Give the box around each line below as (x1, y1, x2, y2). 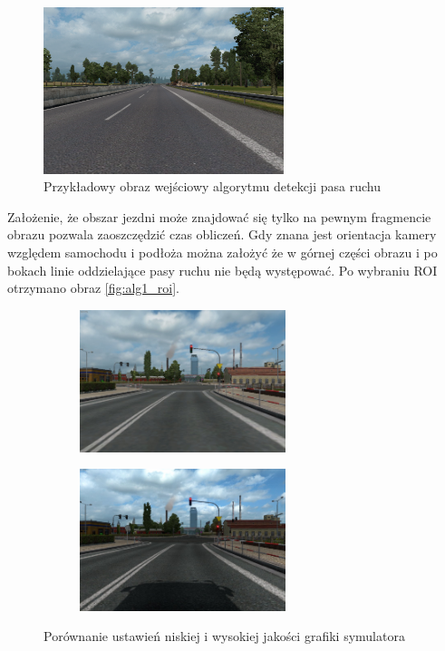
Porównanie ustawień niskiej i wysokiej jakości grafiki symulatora (44, 627, 405, 646)
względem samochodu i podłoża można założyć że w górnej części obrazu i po (7, 243, 438, 262)
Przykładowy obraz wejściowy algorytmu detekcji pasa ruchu (44, 177, 381, 196)
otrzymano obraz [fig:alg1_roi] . (7, 278, 179, 297)
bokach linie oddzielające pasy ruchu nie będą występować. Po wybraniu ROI (7, 260, 438, 279)
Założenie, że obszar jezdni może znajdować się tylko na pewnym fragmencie (7, 207, 431, 226)
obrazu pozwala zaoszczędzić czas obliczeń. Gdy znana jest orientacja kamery (7, 225, 437, 244)
